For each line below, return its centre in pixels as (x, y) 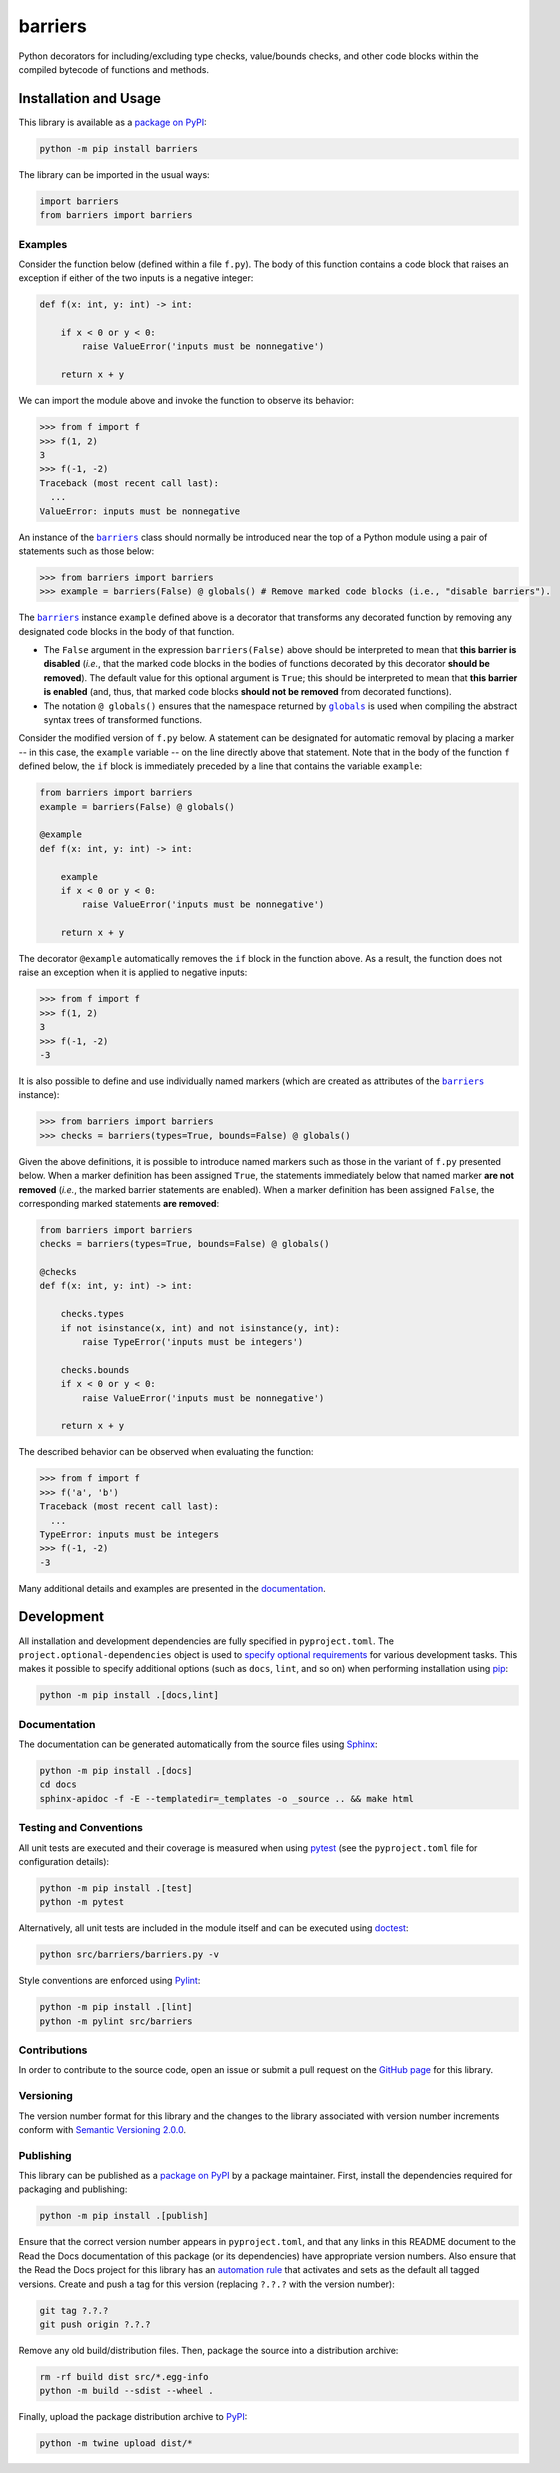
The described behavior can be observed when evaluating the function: (166, 1452)
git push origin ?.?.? (95, 2324)
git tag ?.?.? (74, 2310)
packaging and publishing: (73, 2189)
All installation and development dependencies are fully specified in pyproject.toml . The (206, 1641)
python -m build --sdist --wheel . (126, 2391)
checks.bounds (95, 1369)
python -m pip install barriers (119, 148)
